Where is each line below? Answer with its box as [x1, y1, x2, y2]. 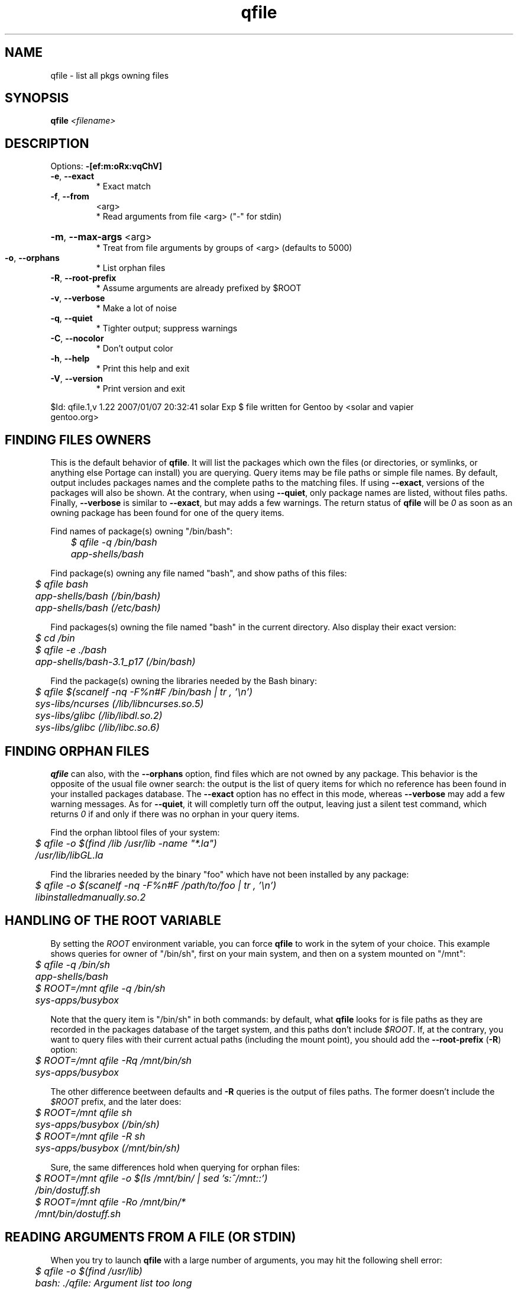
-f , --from [50, 191, 89, 202]
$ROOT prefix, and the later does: [50, 1096, 182, 1107]
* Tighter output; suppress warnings [96, 323, 238, 334]
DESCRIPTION [5, 136, 89, 151]
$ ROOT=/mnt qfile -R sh [35, 1130, 145, 1142]
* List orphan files [96, 263, 166, 273]
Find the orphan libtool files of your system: [50, 827, 220, 837]
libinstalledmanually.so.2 [35, 891, 146, 903]
